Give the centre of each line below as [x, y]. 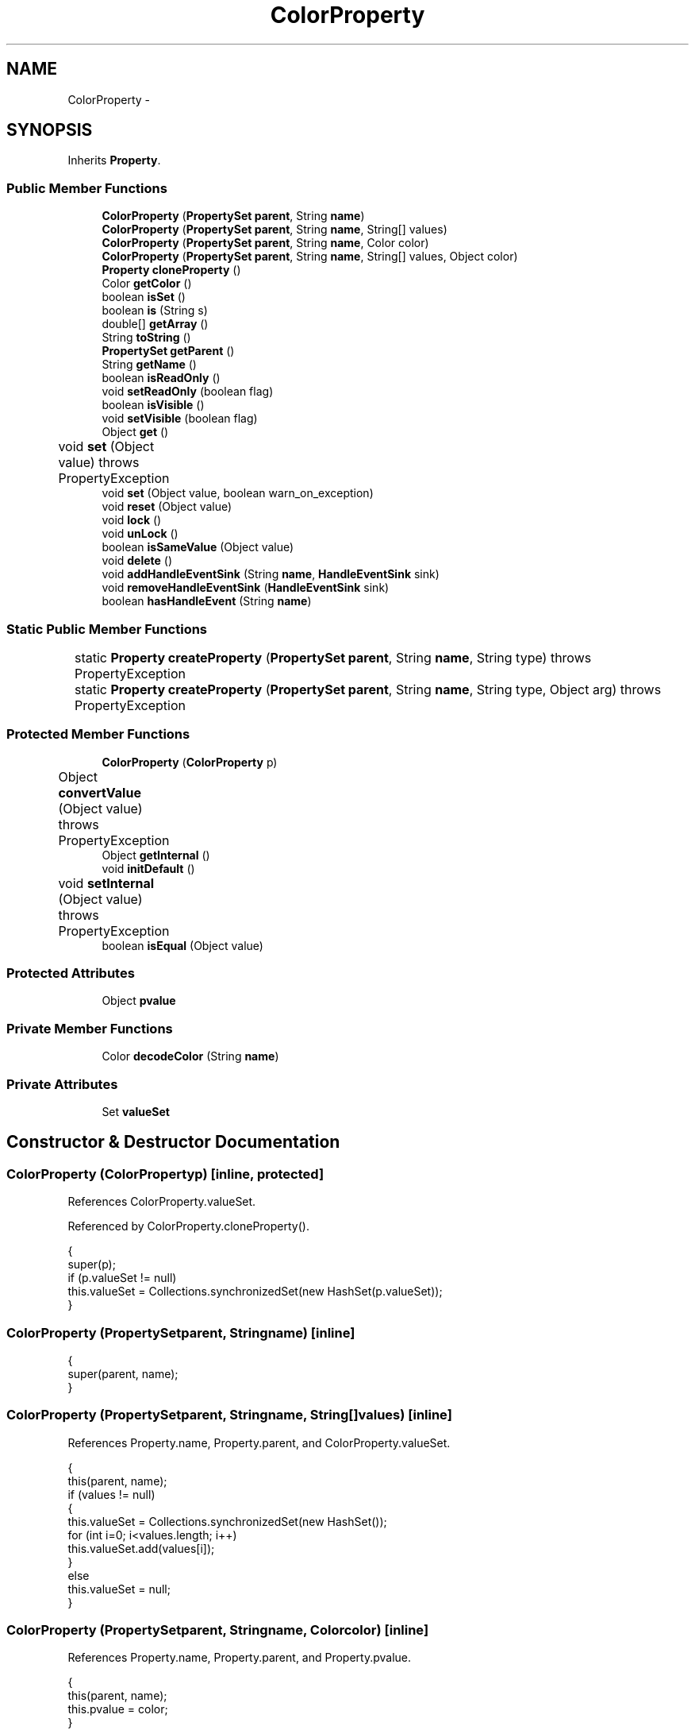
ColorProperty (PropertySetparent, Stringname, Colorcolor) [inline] [218, 1630]
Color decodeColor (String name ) [190, 1056]
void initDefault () [148, 868]
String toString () [146, 338]
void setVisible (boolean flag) [180, 419]
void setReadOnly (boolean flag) [188, 392]
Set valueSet [136, 1111]
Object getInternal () [156, 855]
